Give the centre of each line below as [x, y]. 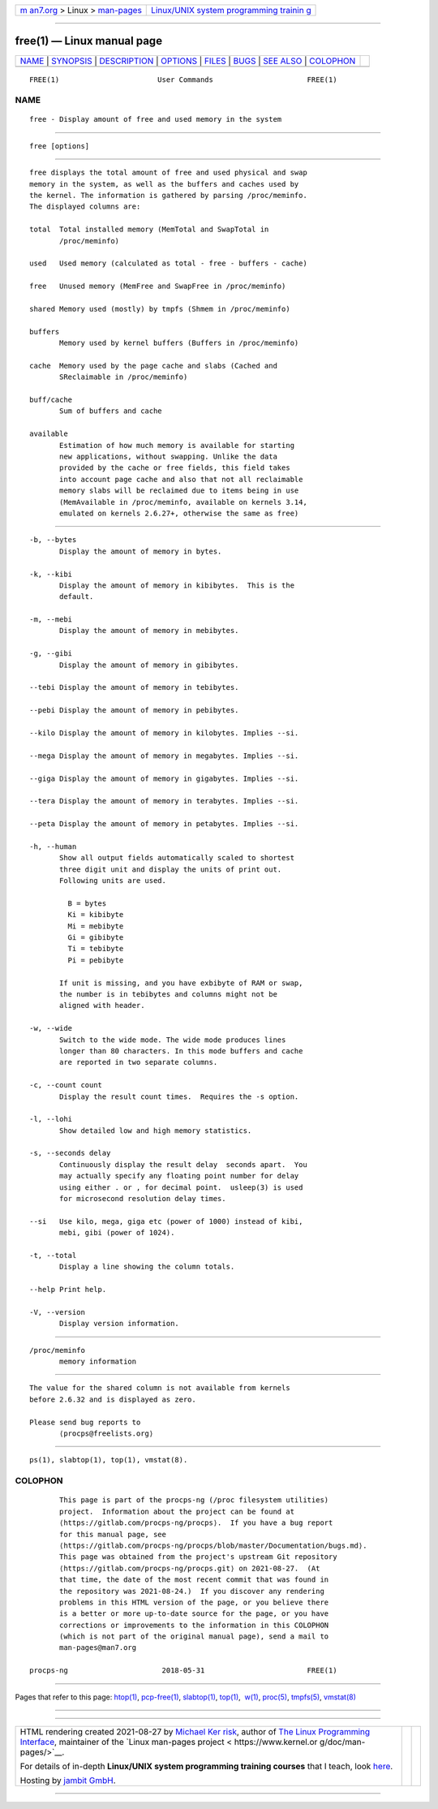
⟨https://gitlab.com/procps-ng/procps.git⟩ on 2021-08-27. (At [190, 1568]
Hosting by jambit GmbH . [68, 1781]
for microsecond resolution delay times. [143, 1199]
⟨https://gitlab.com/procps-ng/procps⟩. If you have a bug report [196, 1523]
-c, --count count [66, 1085]
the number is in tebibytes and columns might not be [168, 994]
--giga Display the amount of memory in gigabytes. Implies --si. [164, 778]
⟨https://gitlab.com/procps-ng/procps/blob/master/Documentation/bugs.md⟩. [213, 1545]
